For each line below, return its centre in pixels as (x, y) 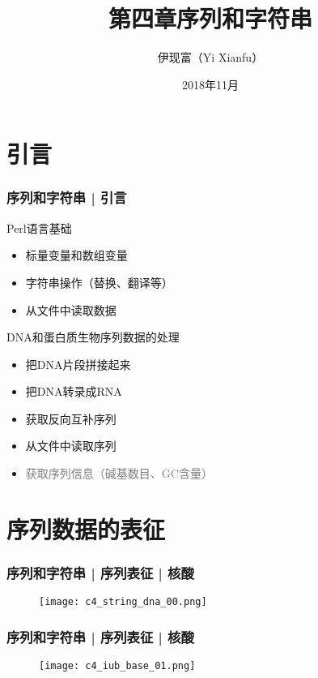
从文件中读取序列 (71, 446)
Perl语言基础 (39, 227)
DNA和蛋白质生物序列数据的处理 (93, 337)
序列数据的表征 (86, 528)
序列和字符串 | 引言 (67, 197)
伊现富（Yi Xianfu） (210, 57)
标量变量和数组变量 (76, 255)
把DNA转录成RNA (74, 391)
